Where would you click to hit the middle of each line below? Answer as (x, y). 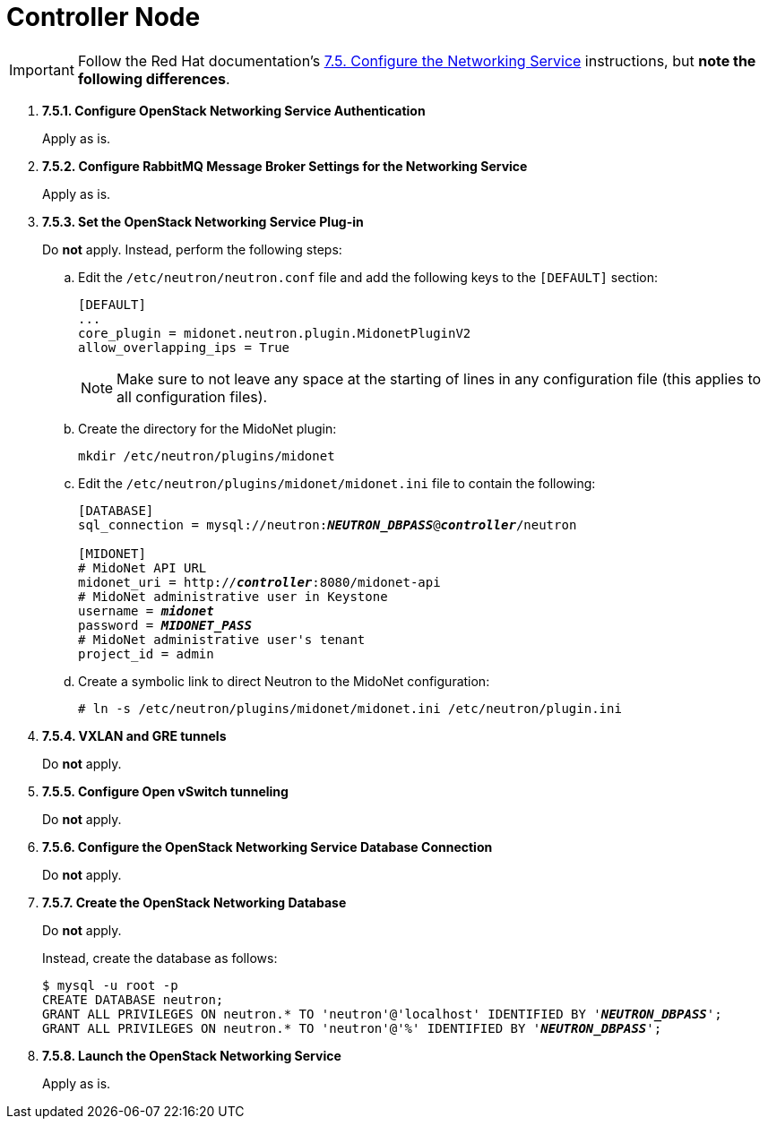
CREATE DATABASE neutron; (133, 999)
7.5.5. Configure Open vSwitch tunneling (165, 791)
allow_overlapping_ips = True (184, 347)
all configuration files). (192, 396)
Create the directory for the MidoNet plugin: (207, 428)
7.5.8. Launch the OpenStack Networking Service (192, 1055)
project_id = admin (146, 653)
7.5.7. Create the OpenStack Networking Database (194, 902)
